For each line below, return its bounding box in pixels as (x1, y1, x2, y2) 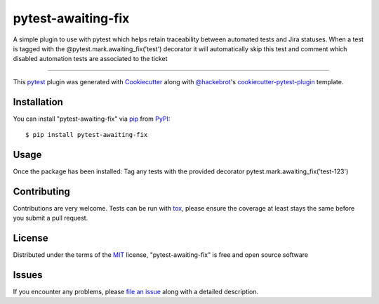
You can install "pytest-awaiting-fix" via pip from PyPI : (13, 114, 171, 123)
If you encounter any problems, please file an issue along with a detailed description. (13, 288, 259, 296)
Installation (13, 95, 63, 108)
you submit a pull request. (13, 214, 88, 223)
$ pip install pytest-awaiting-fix (25, 131, 148, 139)
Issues (13, 269, 43, 281)
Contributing (13, 185, 70, 197)
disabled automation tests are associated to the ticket (13, 55, 168, 63)
